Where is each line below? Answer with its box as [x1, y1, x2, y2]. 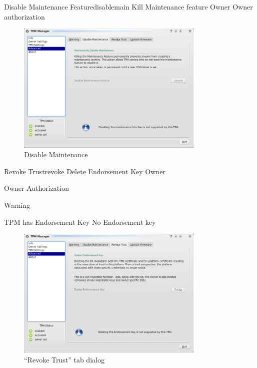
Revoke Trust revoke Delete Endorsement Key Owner [4, 166, 165, 176]
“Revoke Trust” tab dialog [24, 354, 104, 365]
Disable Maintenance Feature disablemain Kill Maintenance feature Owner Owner [4, 2, 253, 12]
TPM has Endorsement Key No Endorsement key [4, 216, 156, 227]
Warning [4, 199, 30, 210]
